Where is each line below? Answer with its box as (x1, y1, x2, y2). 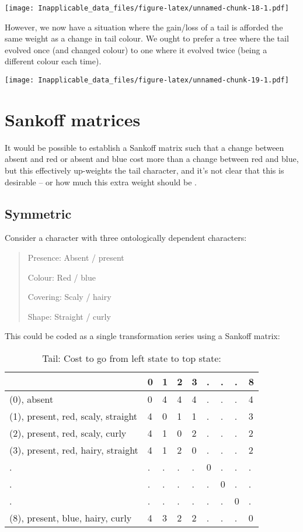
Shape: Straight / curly (27, 310, 111, 322)
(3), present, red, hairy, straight (9, 443, 138, 457)
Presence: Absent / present (27, 251, 124, 263)
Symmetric (5, 204, 72, 222)
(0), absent (9, 392, 54, 406)
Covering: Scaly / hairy (27, 291, 112, 303)
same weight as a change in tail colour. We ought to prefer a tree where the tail (5, 32, 289, 44)
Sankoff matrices (5, 107, 141, 131)
